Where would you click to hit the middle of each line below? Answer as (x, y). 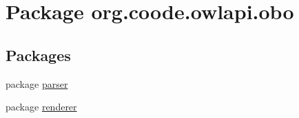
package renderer (41, 107)
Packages (38, 55)
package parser (37, 83)
